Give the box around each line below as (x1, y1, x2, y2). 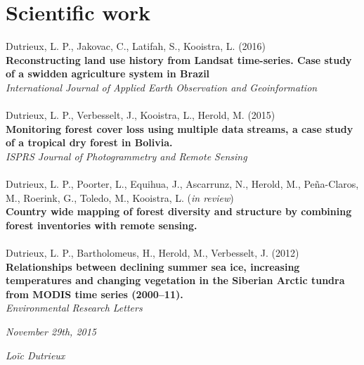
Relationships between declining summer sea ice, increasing (6, 259, 300, 274)
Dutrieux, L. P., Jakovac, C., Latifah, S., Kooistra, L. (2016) (6, 39, 266, 53)
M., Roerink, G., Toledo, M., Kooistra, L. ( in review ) (6, 190, 234, 205)
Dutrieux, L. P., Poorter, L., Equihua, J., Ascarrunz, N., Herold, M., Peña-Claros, (6, 177, 359, 191)
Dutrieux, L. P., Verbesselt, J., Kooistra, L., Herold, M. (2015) (6, 108, 275, 122)
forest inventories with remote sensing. (6, 217, 197, 232)
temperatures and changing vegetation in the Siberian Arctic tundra (6, 273, 345, 288)
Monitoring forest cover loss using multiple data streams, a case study (6, 121, 353, 136)
